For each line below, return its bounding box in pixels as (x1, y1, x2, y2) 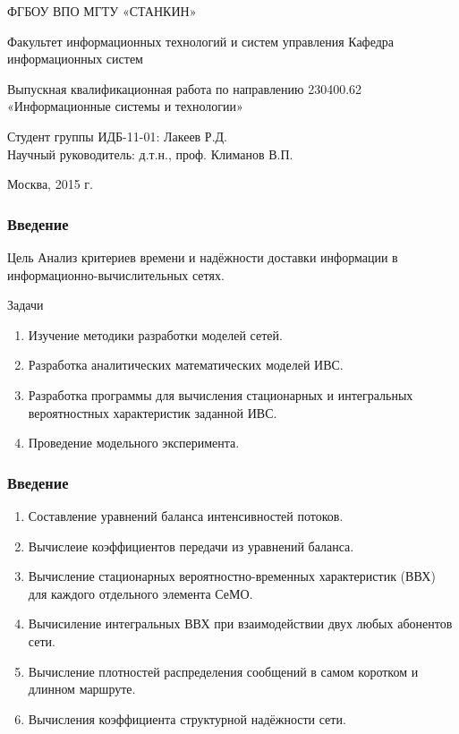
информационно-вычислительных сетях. (7, 265, 225, 284)
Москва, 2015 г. (7, 175, 93, 193)
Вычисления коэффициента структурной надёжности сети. (28, 709, 346, 728)
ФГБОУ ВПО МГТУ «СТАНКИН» (7, 2, 197, 20)
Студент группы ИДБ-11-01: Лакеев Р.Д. (7, 126, 227, 145)
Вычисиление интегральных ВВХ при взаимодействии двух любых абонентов (28, 614, 453, 633)
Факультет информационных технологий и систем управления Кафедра (7, 31, 395, 50)
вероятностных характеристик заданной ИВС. (28, 403, 277, 422)
